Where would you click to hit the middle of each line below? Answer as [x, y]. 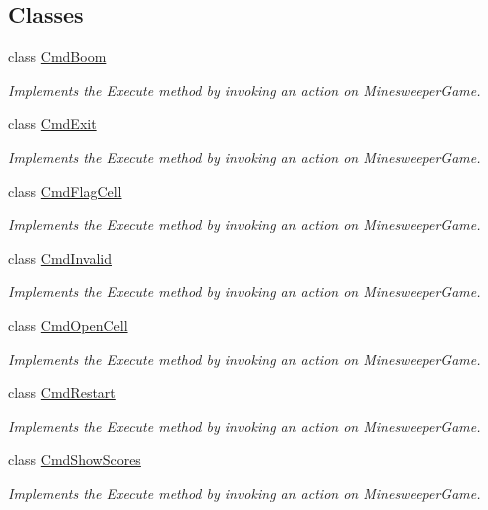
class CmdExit [52, 123]
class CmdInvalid [60, 257]
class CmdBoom [57, 56]
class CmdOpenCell [68, 324]
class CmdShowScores [74, 459]
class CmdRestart [62, 392]
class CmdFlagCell [65, 190]
